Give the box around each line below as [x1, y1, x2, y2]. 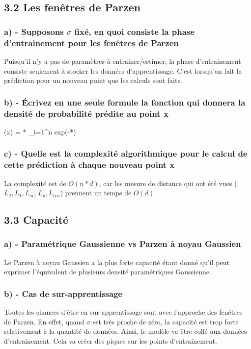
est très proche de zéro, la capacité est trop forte [92, 316, 239, 326]
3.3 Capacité [4, 212, 69, 227]
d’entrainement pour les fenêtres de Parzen [4, 36, 179, 49]
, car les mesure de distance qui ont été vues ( [99, 178, 237, 188]
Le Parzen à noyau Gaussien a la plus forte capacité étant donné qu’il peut [4, 257, 229, 267]
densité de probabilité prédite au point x [4, 107, 168, 119]
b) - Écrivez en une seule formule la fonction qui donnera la [4, 96, 246, 108]
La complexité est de [4, 178, 66, 188]
